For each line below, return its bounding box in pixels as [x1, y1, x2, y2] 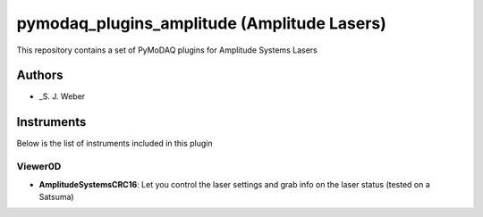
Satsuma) [38, 191, 75, 202]
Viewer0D [16, 161, 62, 173]
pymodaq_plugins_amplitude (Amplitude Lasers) [16, 13, 386, 33]
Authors [16, 68, 64, 83]
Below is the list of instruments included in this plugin [16, 138, 214, 149]
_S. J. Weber [38, 91, 86, 102]
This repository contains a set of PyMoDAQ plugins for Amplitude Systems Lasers [16, 45, 318, 55]
